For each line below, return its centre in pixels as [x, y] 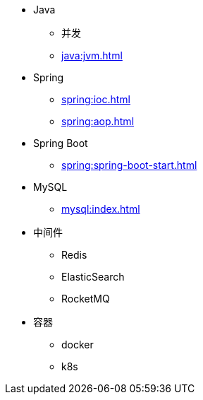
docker [78, 345]
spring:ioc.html [96, 99]
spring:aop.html [98, 121]
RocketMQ [86, 299]
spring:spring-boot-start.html [129, 165]
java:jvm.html [92, 55]
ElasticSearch [93, 277]
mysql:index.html [101, 209]
